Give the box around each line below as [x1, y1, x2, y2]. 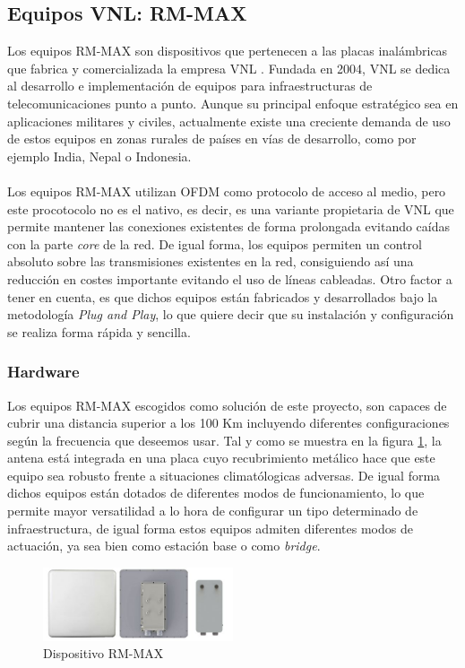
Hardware [7, 360, 80, 383]
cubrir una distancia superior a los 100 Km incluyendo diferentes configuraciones [7, 413, 450, 432]
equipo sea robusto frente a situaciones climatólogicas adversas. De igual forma [7, 465, 441, 484]
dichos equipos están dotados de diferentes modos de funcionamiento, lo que [7, 483, 425, 502]
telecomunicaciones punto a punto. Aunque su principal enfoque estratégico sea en [7, 93, 459, 112]
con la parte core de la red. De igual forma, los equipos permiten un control [7, 234, 422, 253]
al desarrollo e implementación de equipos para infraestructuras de [7, 76, 373, 95]
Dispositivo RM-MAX [43, 644, 164, 663]
